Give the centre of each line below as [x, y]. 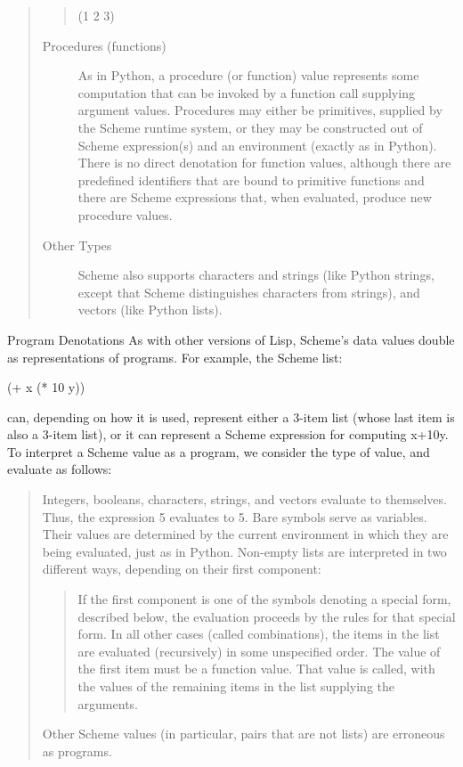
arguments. [108, 703]
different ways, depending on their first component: [182, 569]
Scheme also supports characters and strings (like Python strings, [256, 275]
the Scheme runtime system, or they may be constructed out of [250, 127]
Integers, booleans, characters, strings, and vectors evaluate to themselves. [244, 499]
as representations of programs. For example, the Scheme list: [175, 357]
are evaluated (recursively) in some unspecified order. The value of [259, 651]
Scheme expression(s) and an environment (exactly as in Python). [257, 145]
